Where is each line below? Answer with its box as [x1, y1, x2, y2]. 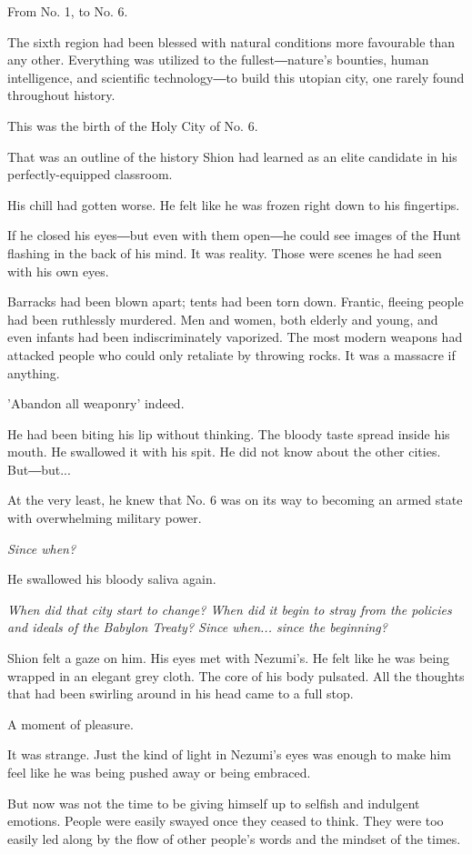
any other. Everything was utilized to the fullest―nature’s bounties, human [7, 50, 429, 69]
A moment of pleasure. [7, 714, 134, 733]
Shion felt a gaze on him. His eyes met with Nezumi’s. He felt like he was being [7, 648, 449, 668]
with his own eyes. [7, 261, 109, 280]
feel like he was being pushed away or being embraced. [7, 763, 311, 781]
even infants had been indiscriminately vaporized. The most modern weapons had [7, 327, 463, 347]
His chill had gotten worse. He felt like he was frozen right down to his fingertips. [7, 195, 460, 214]
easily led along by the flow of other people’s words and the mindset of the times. [7, 829, 461, 848]
